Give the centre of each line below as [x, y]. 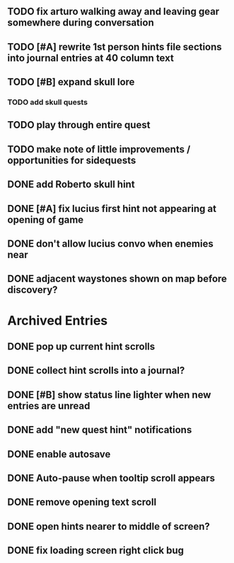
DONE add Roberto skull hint [71, 185]
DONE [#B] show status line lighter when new [109, 395]
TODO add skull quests [48, 102]
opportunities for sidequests [72, 160]
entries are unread [49, 406]
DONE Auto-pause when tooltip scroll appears [111, 478]
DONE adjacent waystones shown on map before [117, 279]
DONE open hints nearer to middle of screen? [109, 526]
